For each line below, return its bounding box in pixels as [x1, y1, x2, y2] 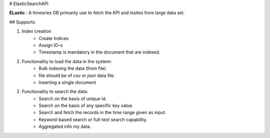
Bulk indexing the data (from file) [38, 65, 106, 71]
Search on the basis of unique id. [38, 95, 107, 101]
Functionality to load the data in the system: [21, 58, 112, 64]
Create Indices [38, 35, 69, 41]
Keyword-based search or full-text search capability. [38, 116, 147, 122]
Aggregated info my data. [38, 123, 91, 129]
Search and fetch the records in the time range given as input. [38, 109, 166, 115]
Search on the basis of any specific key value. [38, 102, 133, 108]
